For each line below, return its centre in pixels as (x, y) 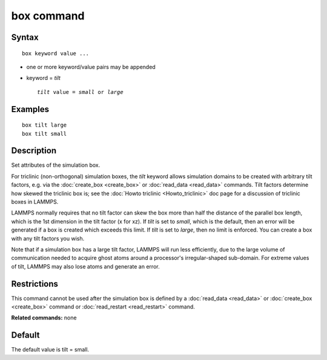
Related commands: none (44, 318)
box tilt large (45, 125)
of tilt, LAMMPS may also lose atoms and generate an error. (85, 266)
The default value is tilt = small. (50, 350)
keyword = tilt (43, 78)
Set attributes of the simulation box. (56, 165)
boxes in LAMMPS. (35, 202)
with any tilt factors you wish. (48, 238)
